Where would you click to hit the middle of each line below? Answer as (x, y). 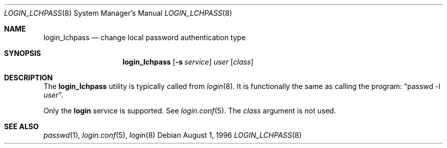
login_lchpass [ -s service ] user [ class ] (188, 62)
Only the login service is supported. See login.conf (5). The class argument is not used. (190, 111)
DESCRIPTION (29, 78)
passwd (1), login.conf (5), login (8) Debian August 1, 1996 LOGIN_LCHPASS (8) (173, 135)
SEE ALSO (21, 126)
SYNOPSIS (23, 53)
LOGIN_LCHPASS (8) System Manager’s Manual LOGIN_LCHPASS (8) (118, 13)
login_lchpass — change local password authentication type (145, 37)
